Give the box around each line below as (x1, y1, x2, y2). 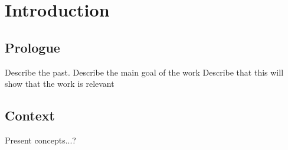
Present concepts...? (5, 133, 76, 146)
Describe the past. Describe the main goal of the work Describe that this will (5, 66, 284, 78)
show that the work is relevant (5, 77, 114, 90)
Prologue (5, 38, 60, 56)
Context (5, 106, 55, 125)
